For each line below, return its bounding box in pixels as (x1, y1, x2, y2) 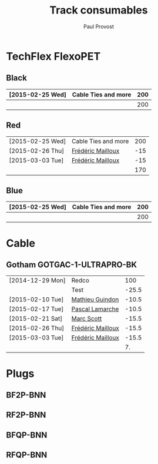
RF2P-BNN (6, 410, 46, 420)
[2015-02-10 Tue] (9, 295, 64, 304)
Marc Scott (71, 315, 102, 323)
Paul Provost (83, 23, 115, 30)
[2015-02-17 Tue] (9, 305, 64, 313)
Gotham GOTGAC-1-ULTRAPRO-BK (6, 260, 137, 270)
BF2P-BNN (6, 390, 46, 400)
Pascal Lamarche (71, 305, 119, 313)
